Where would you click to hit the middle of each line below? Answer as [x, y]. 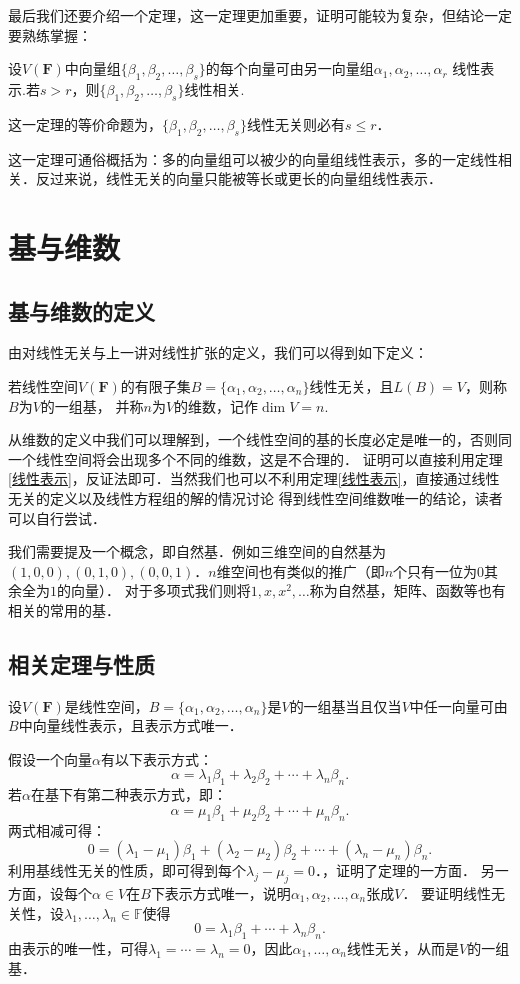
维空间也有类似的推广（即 [300, 570]
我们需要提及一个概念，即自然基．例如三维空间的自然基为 [197, 551]
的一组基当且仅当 [345, 705]
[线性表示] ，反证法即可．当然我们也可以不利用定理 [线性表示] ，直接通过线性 [254, 478]
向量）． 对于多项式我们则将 [160, 590]
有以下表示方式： [156, 758]
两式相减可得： [57, 829]
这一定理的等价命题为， [85, 123]
